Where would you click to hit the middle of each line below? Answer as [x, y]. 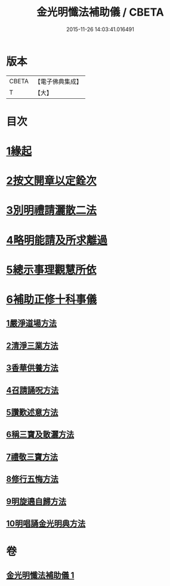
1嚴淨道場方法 [32, 323]
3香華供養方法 [32, 368]
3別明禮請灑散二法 [52, 211]
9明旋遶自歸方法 [36, 501]
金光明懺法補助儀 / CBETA [100, 12]
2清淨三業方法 [32, 345]
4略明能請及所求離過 [57, 240]
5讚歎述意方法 [32, 412]
